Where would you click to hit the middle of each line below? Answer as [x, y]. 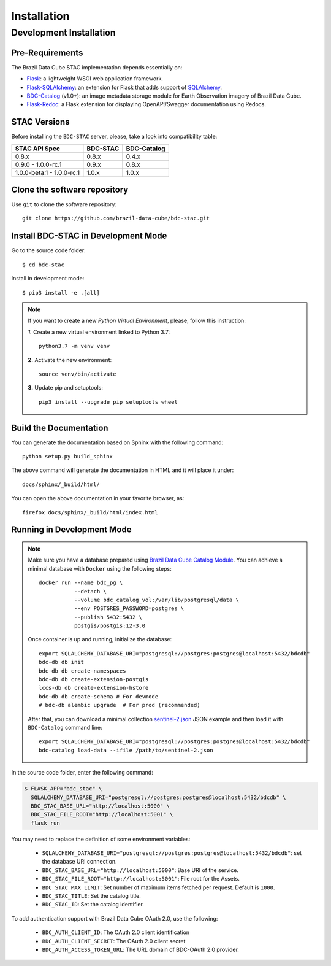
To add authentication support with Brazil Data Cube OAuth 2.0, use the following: [115, 918]
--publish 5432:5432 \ [108, 617]
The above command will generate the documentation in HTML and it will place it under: [123, 470]
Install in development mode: [48, 279]
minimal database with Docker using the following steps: [100, 568]
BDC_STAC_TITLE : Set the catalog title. [91, 896]
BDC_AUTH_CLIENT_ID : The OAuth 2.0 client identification [116, 932]
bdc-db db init [62, 662]
